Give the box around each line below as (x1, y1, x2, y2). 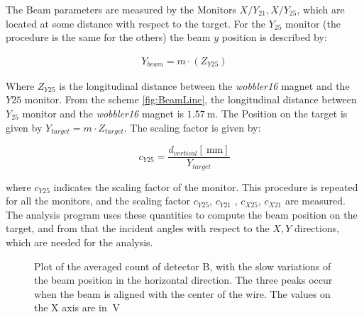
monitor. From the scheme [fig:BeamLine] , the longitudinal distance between (24, 92, 357, 107)
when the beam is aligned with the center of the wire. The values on (34, 286, 331, 301)
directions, (294, 221, 340, 236)
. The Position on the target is (215, 106, 348, 120)
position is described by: (221, 30, 327, 45)
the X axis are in (34, 300, 107, 315)
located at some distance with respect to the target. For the (6, 16, 266, 30)
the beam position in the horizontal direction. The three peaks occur (34, 272, 333, 287)
